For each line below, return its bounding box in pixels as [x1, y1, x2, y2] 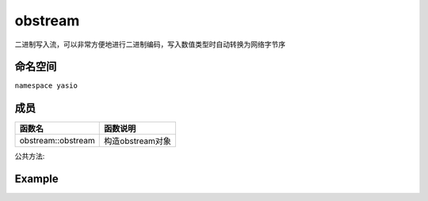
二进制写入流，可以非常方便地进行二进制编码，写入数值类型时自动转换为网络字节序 [14, 40, 285, 49]
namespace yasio [14, 82, 78, 90]
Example [14, 173, 59, 186]
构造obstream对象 [104, 135, 172, 146]
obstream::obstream [19, 135, 95, 146]
